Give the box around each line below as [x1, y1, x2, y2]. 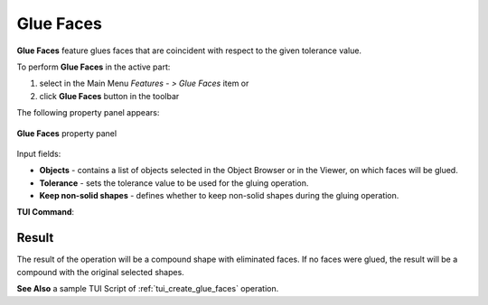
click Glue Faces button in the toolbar [39, 90, 180, 101]
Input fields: [16, 148, 61, 159]
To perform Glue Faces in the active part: [16, 61, 171, 72]
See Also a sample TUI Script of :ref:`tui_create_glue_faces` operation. [16, 283, 279, 294]
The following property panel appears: [16, 107, 160, 118]
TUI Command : [16, 207, 75, 217]
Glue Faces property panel [16, 127, 117, 139]
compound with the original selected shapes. [16, 266, 184, 277]
